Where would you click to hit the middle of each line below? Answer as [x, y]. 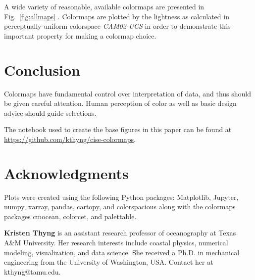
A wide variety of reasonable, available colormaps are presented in [104, 6]
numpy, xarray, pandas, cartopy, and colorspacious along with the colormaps [120, 207]
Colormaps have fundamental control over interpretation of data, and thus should [128, 93]
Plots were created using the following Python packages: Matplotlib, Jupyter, [121, 197]
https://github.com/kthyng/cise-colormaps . [70, 139]
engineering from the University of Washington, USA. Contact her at [109, 262]
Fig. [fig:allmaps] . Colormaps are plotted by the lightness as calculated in [117, 16]
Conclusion [42, 70]
